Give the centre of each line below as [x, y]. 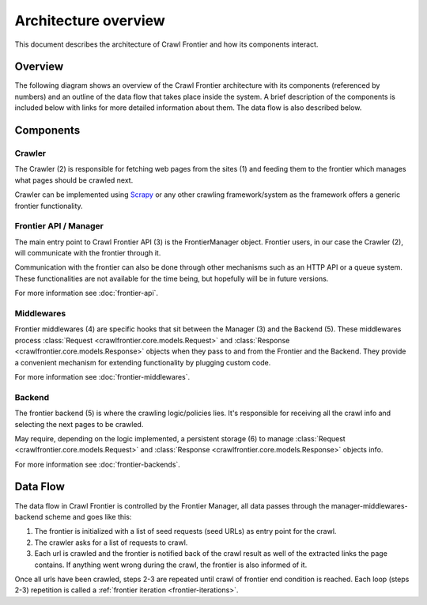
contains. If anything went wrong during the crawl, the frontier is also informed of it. [171, 565]
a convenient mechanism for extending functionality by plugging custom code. [143, 362]
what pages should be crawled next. [74, 180]
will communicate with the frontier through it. [88, 253]
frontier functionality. [49, 206]
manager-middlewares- [369, 505]
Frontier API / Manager [59, 226]
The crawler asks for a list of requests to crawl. [111, 543]
